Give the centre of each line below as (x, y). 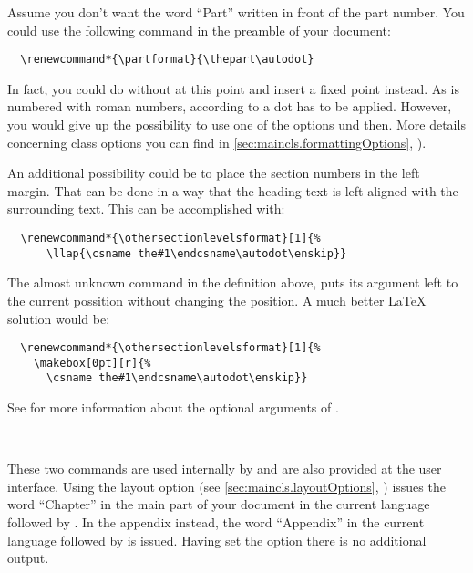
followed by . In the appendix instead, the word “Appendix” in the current (216, 522)
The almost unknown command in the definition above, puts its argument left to (233, 282)
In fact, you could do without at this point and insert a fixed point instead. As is (233, 88)
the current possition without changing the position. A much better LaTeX (217, 300)
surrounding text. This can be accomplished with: (146, 208)
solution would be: (59, 318)
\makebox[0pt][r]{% (92, 363)
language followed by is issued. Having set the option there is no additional (217, 540)
